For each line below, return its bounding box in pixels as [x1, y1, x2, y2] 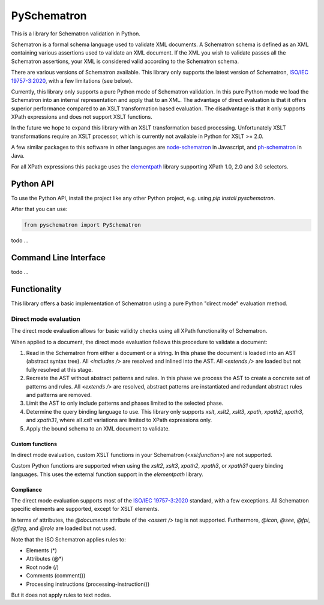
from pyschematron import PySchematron [23, 222, 141, 228]
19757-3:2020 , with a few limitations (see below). [11, 77, 133, 84]
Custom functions [11, 440, 57, 447]
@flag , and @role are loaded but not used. [11, 525, 116, 532]
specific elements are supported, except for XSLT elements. [11, 505, 160, 513]
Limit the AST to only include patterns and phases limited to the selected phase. [26, 399, 224, 407]
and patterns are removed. [26, 391, 92, 398]
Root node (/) [26, 564, 59, 571]
